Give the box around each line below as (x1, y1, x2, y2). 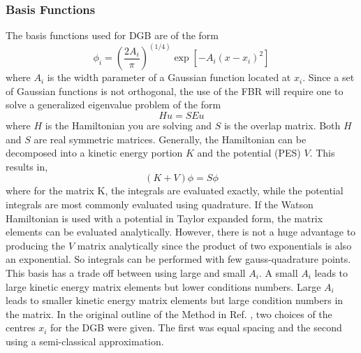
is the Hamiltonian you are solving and (45, 118, 212, 133)
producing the (6, 238, 66, 252)
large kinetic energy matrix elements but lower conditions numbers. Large (6, 279, 321, 294)
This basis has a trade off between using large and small (6, 265, 246, 280)
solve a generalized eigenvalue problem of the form (6, 97, 221, 112)
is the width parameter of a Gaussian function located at (47, 70, 291, 85)
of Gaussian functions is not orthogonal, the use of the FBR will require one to (6, 83, 344, 98)
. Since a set (302, 70, 355, 85)
